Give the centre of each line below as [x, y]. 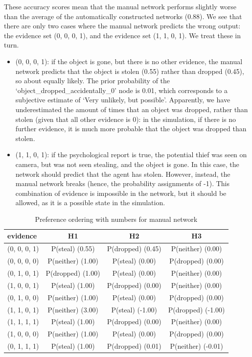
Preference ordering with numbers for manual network [116, 219]
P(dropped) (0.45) [134, 249]
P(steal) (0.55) [73, 249]
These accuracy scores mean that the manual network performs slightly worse [120, 6]
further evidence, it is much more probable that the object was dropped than [131, 129]
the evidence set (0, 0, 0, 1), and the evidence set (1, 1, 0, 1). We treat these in [122, 35]
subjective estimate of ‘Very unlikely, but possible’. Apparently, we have [123, 100]
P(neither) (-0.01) [196, 346]
